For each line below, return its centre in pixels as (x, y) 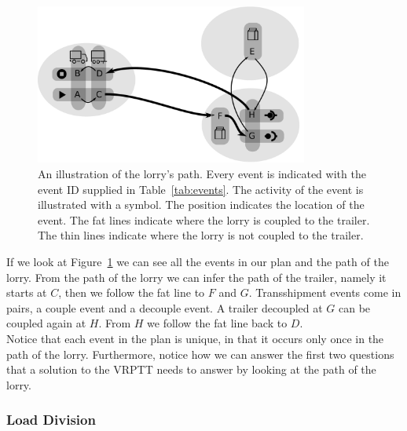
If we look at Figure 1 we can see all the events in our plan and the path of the (198, 261)
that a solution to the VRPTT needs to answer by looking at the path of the (191, 369)
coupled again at (46, 323)
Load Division (51, 420)
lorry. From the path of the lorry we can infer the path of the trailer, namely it (196, 277)
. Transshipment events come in (325, 292)
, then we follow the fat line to (132, 292)
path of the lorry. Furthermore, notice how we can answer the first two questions (200, 354)
